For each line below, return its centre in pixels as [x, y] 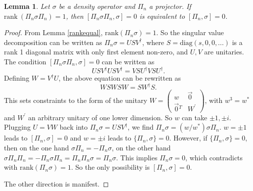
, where [153, 42]
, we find [141, 127]
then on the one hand [37, 147]
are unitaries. [224, 52]
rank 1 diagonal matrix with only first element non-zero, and [96, 52]
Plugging [17, 127]
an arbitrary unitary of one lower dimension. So [100, 117]
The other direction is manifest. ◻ [57, 183]
